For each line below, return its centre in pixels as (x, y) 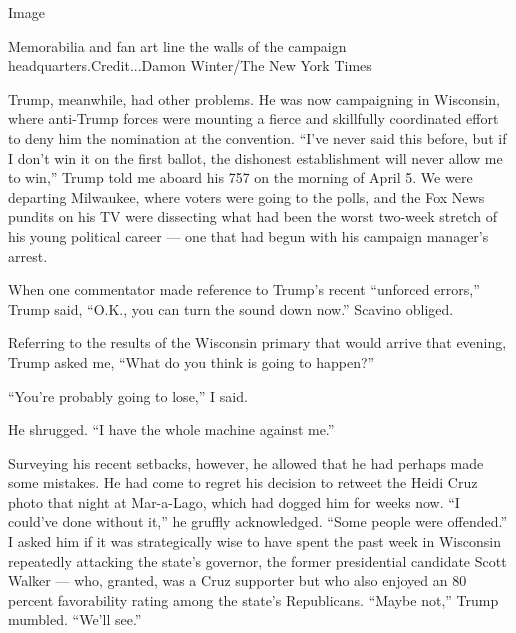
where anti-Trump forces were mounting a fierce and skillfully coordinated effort (253, 118)
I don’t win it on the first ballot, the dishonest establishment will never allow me (255, 157)
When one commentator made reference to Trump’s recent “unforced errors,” (244, 289)
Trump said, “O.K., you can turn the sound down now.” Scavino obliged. (231, 308)
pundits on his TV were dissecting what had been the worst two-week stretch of (252, 216)
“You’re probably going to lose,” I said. (128, 395)
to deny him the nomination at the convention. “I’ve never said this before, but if (257, 137)
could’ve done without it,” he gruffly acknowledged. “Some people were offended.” (257, 521)
